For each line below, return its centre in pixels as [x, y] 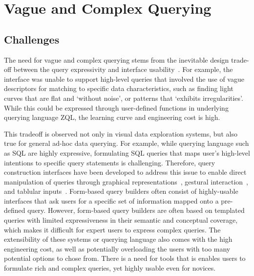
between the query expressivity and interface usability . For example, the [123, 69]
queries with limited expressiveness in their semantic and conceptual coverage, [121, 220]
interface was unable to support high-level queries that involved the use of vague [124, 79]
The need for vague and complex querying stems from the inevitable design [116, 59]
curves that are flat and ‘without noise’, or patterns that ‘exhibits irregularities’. [124, 98]
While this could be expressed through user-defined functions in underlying [116, 107]
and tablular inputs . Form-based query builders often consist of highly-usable [121, 191]
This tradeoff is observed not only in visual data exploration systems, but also [121, 133]
